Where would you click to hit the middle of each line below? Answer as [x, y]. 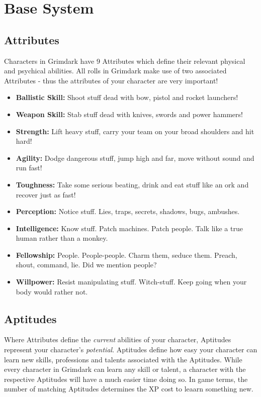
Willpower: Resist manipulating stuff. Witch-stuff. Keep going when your [131, 282]
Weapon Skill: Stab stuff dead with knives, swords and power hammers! [129, 114]
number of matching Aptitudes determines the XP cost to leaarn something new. [129, 389]
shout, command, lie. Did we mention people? [86, 265]
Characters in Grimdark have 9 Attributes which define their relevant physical [125, 61]
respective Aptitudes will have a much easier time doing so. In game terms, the [126, 379]
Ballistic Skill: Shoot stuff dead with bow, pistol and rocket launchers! [127, 97]
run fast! [29, 168]
